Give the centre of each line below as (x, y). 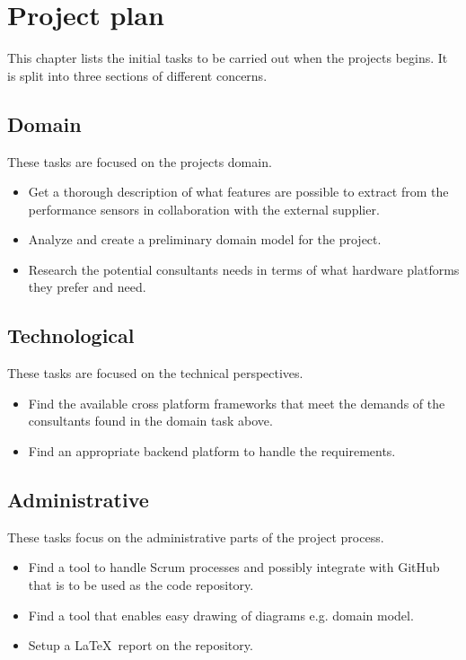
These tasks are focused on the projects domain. (140, 161)
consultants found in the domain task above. (150, 421)
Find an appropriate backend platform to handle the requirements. (212, 451)
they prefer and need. (87, 287)
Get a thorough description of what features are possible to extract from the (238, 192)
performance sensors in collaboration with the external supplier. (204, 209)
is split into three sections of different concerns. (137, 75)
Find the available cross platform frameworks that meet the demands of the (237, 403)
